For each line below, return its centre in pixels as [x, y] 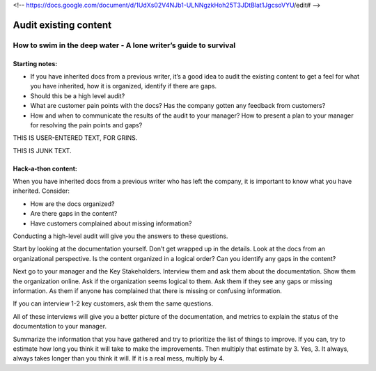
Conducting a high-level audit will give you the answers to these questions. [120, 236]
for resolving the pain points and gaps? [86, 125]
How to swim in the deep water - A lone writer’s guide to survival [124, 45]
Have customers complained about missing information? [111, 223]
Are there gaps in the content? [74, 214]
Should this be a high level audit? [78, 96]
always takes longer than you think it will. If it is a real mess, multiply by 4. [119, 358]
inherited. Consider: [41, 191]
